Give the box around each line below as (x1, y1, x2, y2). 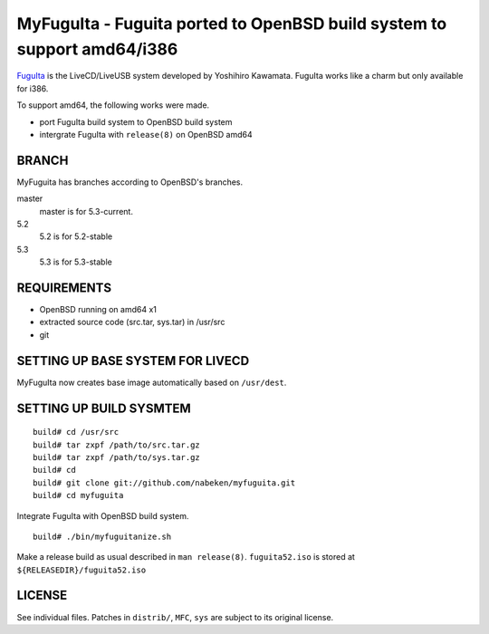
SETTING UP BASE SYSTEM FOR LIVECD (16, 353, 250, 369)
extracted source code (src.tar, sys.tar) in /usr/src (39, 317, 225, 328)
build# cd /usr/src (33, 427, 120, 437)
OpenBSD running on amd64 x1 (39, 304, 158, 315)
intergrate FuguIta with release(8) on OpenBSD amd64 (39, 129, 253, 139)
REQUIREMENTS (16, 280, 112, 295)
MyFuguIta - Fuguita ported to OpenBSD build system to (16, 14, 447, 34)
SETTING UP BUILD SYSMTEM (16, 400, 192, 416)
